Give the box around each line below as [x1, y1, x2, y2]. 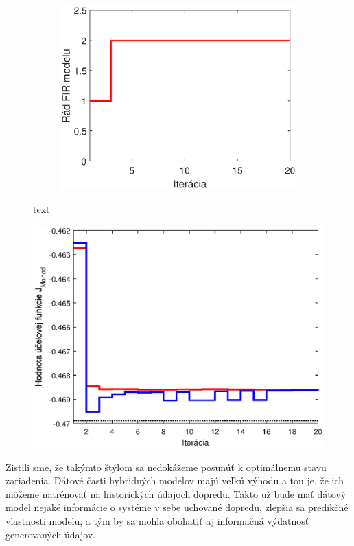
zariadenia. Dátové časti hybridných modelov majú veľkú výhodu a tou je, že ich [5, 473, 344, 488]
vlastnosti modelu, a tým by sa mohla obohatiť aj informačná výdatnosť [5, 513, 309, 527]
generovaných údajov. [5, 527, 96, 541]
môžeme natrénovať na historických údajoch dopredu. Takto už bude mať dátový [5, 486, 346, 501]
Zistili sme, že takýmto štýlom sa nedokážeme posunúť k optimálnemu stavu [5, 459, 327, 474]
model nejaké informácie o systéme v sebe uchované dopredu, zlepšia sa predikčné [5, 500, 349, 514]
